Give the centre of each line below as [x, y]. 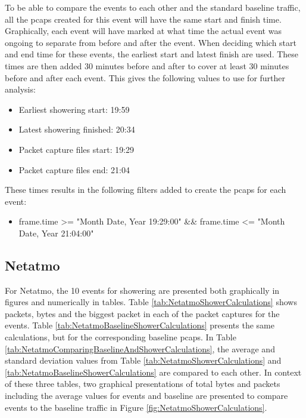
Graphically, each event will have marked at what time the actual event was [143, 31]
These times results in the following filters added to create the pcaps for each [146, 190]
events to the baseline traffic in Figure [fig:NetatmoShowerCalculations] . [136, 407]
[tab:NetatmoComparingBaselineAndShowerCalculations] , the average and [140, 348]
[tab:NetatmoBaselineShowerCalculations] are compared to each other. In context [153, 372]
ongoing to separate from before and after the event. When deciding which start [151, 42]
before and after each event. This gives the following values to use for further [145, 77]
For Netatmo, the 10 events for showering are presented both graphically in [142, 290]
